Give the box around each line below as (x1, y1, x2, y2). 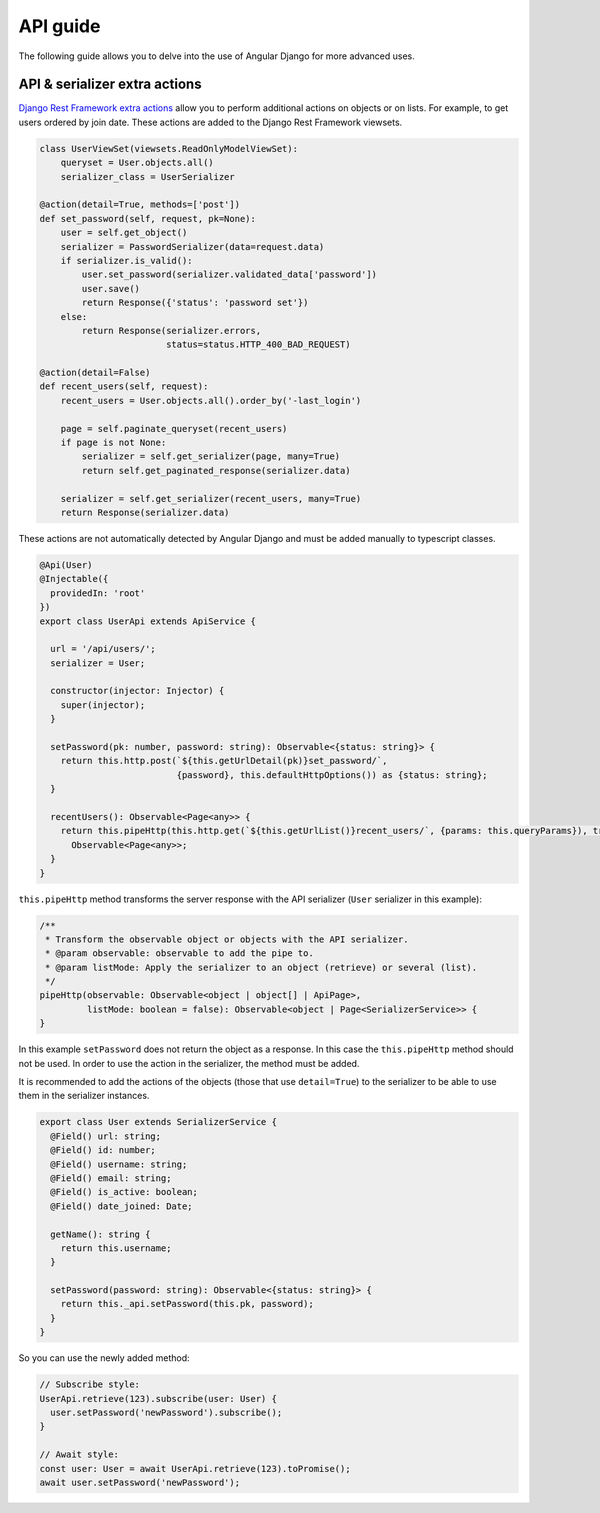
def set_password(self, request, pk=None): (39, 213, 257, 224)
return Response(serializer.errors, (81, 325, 262, 336)
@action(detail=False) (39, 367, 151, 379)
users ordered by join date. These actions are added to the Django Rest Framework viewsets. (18, 116, 403, 128)
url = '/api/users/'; (50, 643, 157, 655)
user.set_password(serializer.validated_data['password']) (81, 269, 378, 280)
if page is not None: (60, 437, 167, 449)
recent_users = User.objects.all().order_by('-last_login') (60, 395, 362, 406)
